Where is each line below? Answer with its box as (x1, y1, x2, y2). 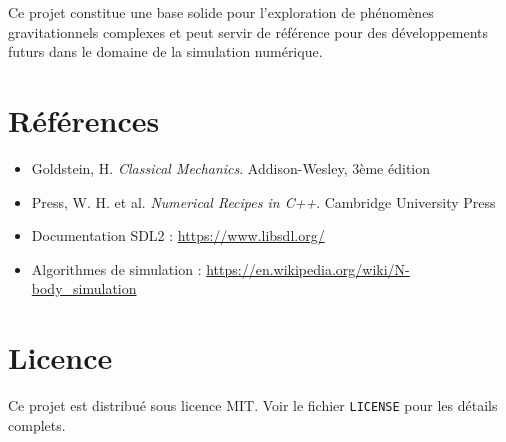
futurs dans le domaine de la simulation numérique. (8, 41, 323, 62)
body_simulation (31, 278, 137, 299)
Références (8, 99, 160, 140)
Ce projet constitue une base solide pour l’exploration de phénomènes (8, 2, 434, 22)
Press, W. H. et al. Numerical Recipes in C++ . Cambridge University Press (31, 191, 496, 212)
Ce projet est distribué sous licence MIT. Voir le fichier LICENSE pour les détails (8, 395, 498, 415)
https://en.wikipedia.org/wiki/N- (206, 258, 410, 279)
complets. (8, 414, 66, 435)
